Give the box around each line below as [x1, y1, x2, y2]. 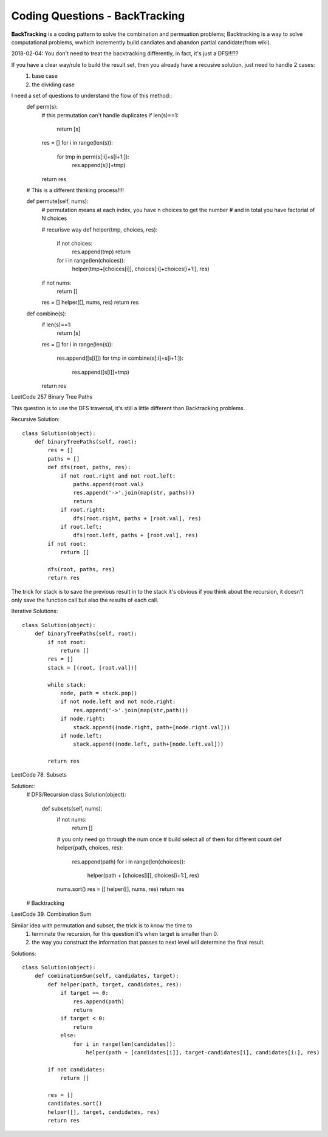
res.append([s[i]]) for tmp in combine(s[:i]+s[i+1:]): [56, 354, 183, 362]
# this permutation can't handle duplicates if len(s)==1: [41, 111, 179, 119]
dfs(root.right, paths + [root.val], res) [73, 515, 202, 522]
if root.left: [60, 523, 103, 530]
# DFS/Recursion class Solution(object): [26, 791, 126, 799]
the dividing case [32, 81, 75, 88]
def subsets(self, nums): [41, 805, 103, 812]
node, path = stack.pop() [60, 690, 138, 696]
